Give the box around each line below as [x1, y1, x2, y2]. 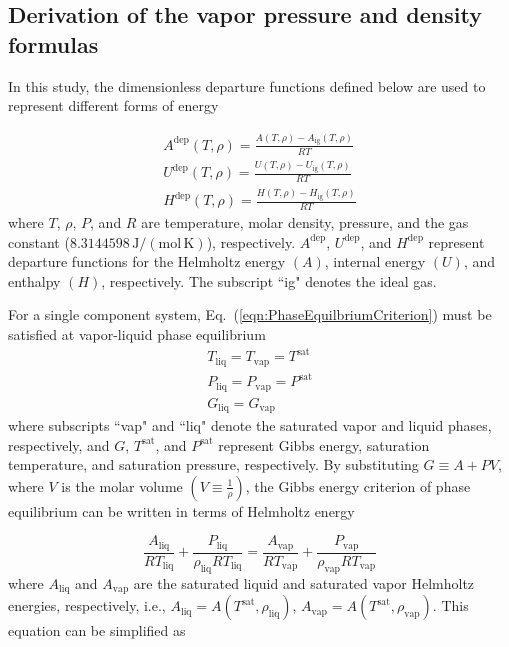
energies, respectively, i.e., [8, 595, 166, 616]
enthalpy [8, 270, 61, 291]
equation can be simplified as [8, 620, 186, 641]
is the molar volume [61, 475, 183, 496]
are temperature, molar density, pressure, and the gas [141, 212, 469, 233]
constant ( [8, 231, 70, 252]
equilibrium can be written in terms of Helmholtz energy [8, 500, 355, 521]
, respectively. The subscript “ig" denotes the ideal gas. [101, 270, 437, 291]
